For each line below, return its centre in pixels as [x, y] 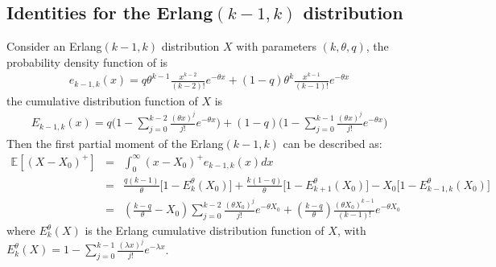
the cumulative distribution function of [102, 100]
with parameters [277, 46]
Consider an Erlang [54, 46]
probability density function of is [87, 62]
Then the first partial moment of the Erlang [115, 144]
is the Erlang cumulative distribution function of [205, 230]
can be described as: [333, 144]
